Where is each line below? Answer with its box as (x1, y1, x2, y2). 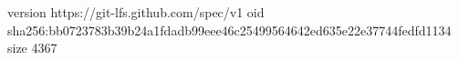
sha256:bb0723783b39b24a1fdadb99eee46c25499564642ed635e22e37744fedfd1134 (7, 20, 452, 39)
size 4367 (7, 38, 57, 57)
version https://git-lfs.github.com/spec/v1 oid (7, 3, 265, 21)
